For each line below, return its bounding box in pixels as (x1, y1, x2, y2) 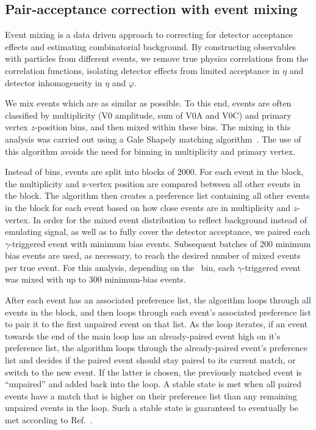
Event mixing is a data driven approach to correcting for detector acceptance (5, 28, 293, 41)
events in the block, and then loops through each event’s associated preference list (5, 305, 311, 318)
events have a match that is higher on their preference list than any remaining (5, 389, 297, 402)
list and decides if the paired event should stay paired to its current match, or (5, 354, 296, 366)
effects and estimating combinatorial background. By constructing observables (5, 40, 296, 53)
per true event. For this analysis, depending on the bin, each (5, 261, 235, 273)
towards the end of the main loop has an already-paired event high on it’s (5, 329, 281, 342)
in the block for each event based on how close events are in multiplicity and (5, 201, 291, 213)
